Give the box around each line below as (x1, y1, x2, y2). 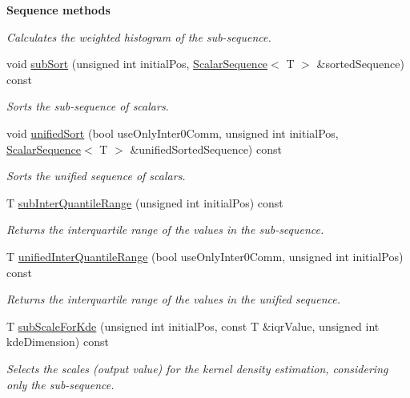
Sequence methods (6, 2, 111, 18)
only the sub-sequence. (6, 376, 115, 392)
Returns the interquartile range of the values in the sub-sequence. (6, 221, 324, 238)
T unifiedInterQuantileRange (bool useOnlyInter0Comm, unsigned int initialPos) (6, 247, 404, 264)
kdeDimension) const (6, 333, 109, 350)
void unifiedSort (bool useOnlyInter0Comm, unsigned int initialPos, (6, 124, 339, 141)
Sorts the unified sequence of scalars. (6, 167, 186, 184)
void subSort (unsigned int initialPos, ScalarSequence (6, 55, 268, 72)
